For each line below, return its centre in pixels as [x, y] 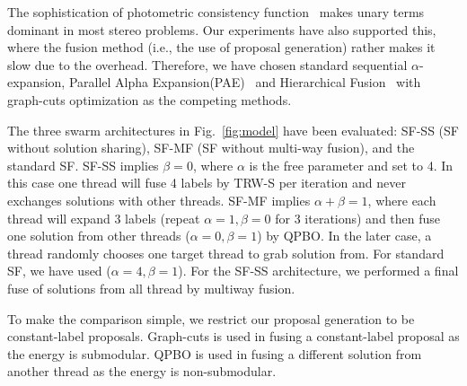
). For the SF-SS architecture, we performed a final [318, 271]
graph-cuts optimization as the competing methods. [150, 99]
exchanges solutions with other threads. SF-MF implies [159, 200]
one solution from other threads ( [99, 236]
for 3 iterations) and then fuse [358, 218]
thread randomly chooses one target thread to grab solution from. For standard [226, 253]
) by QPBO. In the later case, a [344, 236]
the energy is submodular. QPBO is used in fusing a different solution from [215, 353]
